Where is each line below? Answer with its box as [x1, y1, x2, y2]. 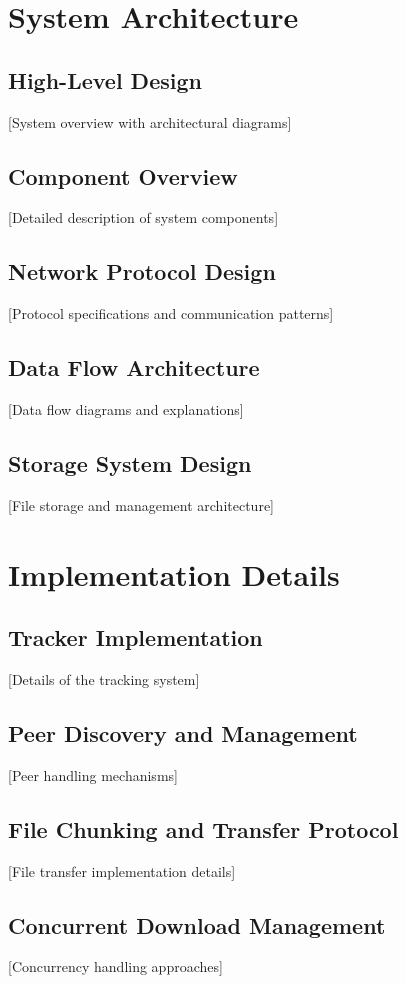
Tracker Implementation [8, 622, 263, 653]
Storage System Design [8, 447, 252, 478]
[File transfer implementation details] [8, 860, 236, 881]
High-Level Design [8, 64, 202, 95]
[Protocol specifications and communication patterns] [8, 303, 334, 324]
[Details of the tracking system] [8, 668, 200, 689]
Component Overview [8, 160, 238, 191]
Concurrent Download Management [8, 909, 386, 940]
